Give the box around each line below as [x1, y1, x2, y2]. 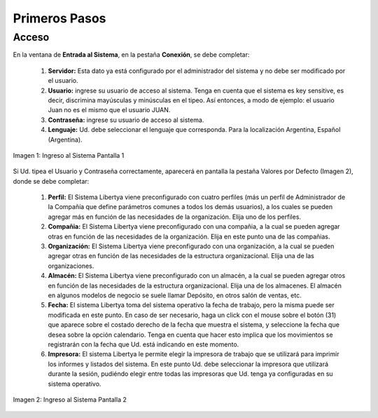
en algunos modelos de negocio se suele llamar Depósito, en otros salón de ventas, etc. [48, 291, 302, 299]
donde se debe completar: [13, 177, 90, 185]
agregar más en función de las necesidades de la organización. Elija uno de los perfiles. [48, 213, 301, 221]
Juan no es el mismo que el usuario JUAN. [48, 106, 171, 114]
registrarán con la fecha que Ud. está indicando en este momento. [48, 340, 239, 349]
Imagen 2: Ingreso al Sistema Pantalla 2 [13, 395, 127, 403]
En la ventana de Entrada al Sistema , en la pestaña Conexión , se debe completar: [13, 50, 250, 59]
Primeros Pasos [13, 11, 106, 26]
